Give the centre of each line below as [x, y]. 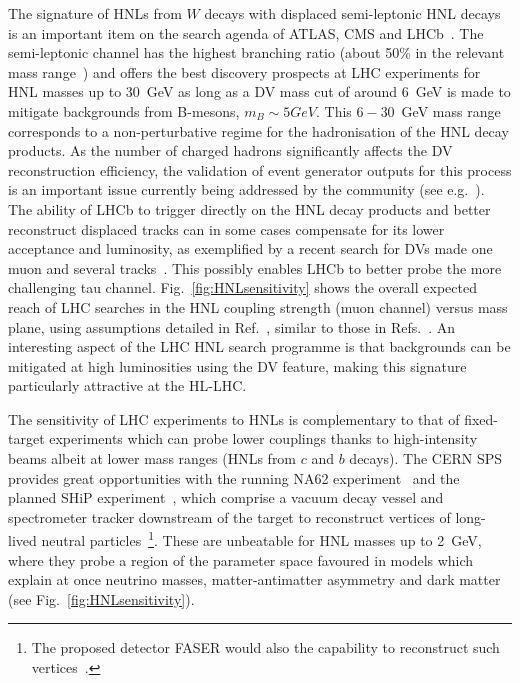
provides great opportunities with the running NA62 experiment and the [234, 477]
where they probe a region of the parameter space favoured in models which [241, 559]
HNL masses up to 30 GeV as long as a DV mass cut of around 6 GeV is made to [259, 91]
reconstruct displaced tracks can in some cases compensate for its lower [226, 228]
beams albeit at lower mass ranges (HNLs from [152, 458]
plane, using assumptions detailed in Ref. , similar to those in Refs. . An [232, 326]
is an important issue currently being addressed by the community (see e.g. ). [246, 189]
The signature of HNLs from [95, 13]
